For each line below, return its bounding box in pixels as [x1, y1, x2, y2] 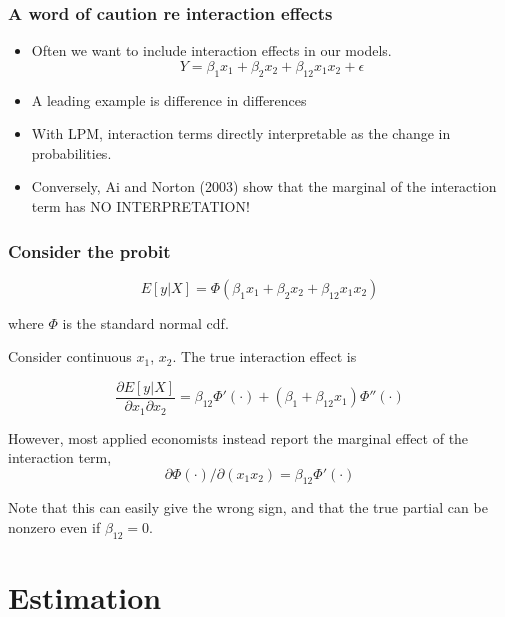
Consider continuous [8, 346, 132, 367]
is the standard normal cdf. [62, 312, 229, 333]
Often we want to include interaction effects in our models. [31, 40, 392, 61]
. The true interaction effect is [172, 346, 357, 367]
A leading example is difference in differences [31, 89, 307, 110]
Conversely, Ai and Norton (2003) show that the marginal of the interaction [31, 176, 497, 197]
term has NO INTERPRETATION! [31, 195, 250, 216]
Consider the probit [8, 238, 171, 263]
